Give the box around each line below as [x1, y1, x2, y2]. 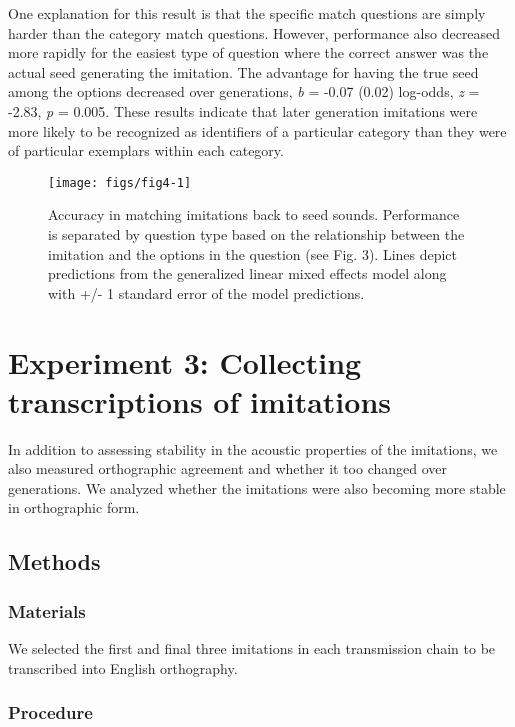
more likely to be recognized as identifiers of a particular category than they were [8, 120, 507, 141]
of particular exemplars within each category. [8, 140, 284, 161]
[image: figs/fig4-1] [48, 175, 192, 190]
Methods [8, 546, 101, 577]
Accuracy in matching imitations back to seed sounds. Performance [48, 204, 460, 225]
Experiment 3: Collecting [8, 341, 362, 382]
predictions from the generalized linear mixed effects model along [48, 263, 447, 284]
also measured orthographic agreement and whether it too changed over [8, 458, 448, 479]
